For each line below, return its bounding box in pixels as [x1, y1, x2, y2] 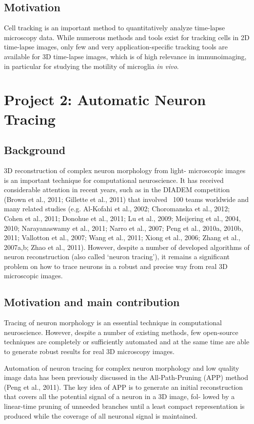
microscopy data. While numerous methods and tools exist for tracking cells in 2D [4, 32, 250, 42]
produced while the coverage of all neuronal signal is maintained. [4, 410, 197, 421]
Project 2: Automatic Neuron [4, 89, 206, 110]
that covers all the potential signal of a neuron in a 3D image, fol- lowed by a [4, 391, 235, 402]
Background [4, 142, 66, 157]
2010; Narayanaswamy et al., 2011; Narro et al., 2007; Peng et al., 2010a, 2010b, [4, 223, 243, 233]
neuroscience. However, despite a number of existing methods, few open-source [4, 327, 238, 337]
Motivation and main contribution [4, 294, 180, 310]
